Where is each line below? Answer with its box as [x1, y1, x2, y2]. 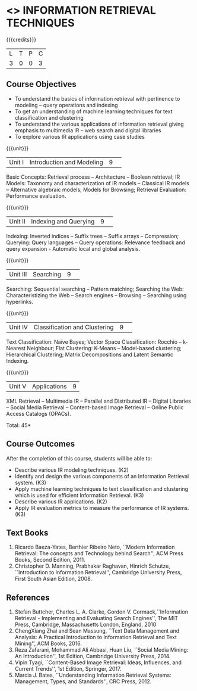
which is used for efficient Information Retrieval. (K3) [14, 491, 144, 499]
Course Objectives [6, 79, 77, 89]
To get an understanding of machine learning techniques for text [14, 108, 173, 115]
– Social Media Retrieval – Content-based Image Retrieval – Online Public [6, 403, 184, 411]
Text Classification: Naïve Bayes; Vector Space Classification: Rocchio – [6, 338, 182, 345]
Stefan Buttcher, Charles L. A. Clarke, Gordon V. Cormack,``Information [14, 608, 189, 615]
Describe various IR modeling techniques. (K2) [14, 466, 129, 474]
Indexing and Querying [31, 217, 95, 225]
